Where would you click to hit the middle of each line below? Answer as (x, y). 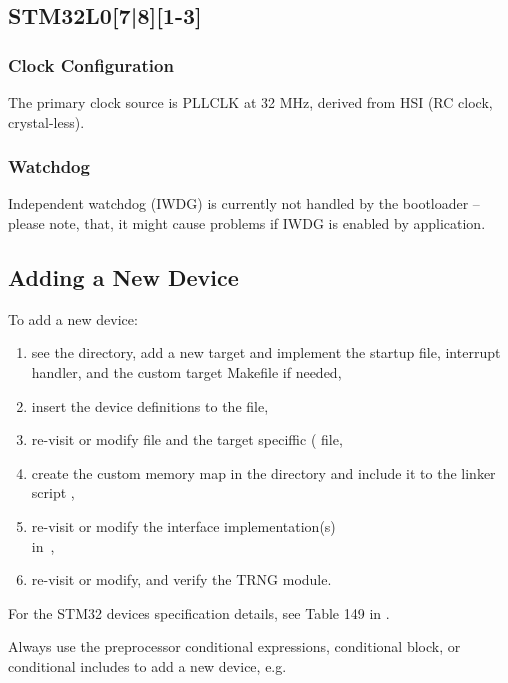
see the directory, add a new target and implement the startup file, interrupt (266, 352)
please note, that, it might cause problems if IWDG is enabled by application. (247, 223)
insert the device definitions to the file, (150, 405)
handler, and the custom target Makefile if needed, (186, 371)
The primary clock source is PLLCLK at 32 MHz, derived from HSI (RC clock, (250, 102)
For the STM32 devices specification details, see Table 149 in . (199, 612)
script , (53, 492)
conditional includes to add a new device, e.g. (147, 665)
